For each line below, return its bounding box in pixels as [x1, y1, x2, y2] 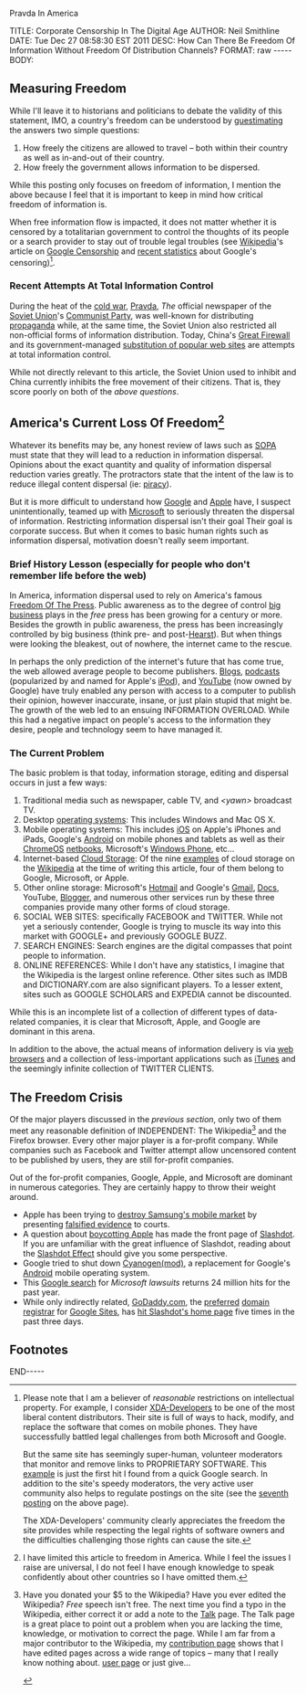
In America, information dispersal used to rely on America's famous [9, 589, 262, 601]
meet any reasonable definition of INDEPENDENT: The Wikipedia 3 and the [9, 1123, 287, 1136]
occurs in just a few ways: [9, 777, 107, 788]
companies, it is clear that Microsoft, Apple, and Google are [37, 1016, 261, 1027]
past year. [22, 1287, 61, 1298]
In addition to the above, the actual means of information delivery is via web [9, 1044, 294, 1055]
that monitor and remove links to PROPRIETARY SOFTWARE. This [22, 1458, 267, 1469]
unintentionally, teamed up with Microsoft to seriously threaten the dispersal [9, 506, 295, 517]
